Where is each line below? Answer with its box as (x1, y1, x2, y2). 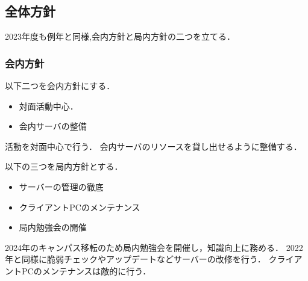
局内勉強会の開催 (19, 221, 87, 233)
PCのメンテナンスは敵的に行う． (21, 264, 151, 277)
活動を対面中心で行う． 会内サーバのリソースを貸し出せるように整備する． (5, 140, 302, 152)
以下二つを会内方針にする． (5, 79, 115, 92)
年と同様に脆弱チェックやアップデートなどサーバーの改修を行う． (5, 253, 266, 265)
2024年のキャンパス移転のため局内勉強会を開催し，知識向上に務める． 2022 (5, 241, 303, 253)
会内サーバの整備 (19, 120, 87, 132)
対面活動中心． (19, 99, 78, 112)
